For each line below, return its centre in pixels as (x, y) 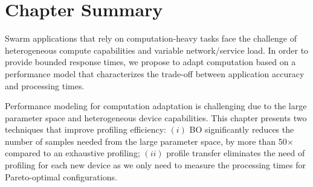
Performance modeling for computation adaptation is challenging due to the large (156, 106)
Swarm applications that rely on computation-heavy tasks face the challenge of (151, 38)
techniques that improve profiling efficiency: (86, 129)
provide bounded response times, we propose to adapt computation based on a (150, 62)
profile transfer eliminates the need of (236, 153)
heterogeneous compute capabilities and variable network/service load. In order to (157, 50)
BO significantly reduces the (242, 129)
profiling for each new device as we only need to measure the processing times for (155, 165)
